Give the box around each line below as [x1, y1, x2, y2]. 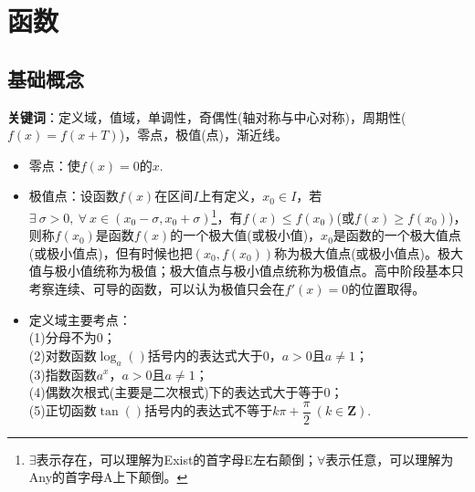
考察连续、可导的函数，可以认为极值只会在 [28, 278, 285, 298]
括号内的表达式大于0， [147, 345, 282, 364]
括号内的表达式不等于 [144, 401, 273, 420]
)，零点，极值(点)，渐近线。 [119, 125, 289, 144]
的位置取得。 [348, 278, 426, 298]
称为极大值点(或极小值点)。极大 [274, 243, 464, 262]
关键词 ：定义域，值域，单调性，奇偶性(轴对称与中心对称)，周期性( [7, 107, 406, 126]
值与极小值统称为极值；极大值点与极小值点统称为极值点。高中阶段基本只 [28, 261, 464, 280]
